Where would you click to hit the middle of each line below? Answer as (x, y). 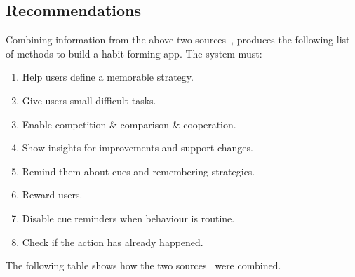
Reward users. (52, 195)
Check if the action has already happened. (113, 242)
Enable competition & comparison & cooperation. (129, 124)
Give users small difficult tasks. (89, 100)
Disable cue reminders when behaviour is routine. (128, 218)
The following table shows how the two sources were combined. (143, 265)
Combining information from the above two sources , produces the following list (178, 40)
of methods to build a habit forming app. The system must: (134, 53)
